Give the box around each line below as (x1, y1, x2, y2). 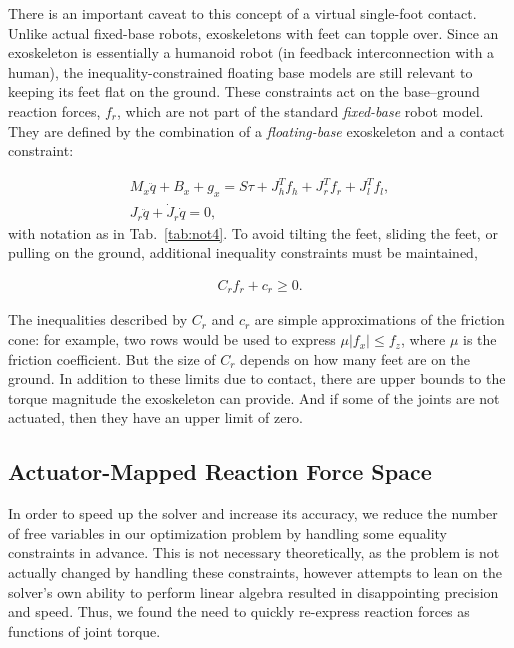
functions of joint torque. (8, 620, 161, 641)
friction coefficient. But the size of (8, 348, 216, 369)
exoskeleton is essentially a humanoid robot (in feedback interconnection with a (8, 42, 495, 63)
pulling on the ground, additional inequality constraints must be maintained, (8, 242, 478, 263)
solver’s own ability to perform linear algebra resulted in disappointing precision (8, 581, 499, 602)
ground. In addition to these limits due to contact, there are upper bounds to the (8, 368, 506, 389)
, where (400, 329, 446, 350)
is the (463, 329, 497, 350)
